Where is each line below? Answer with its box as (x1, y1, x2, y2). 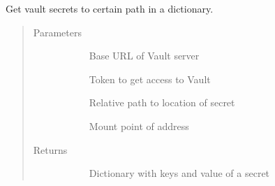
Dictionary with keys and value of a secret (89, 166, 270, 180)
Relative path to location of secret (89, 95, 235, 110)
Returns (33, 142, 68, 157)
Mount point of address (89, 118, 189, 133)
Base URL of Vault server (89, 48, 200, 63)
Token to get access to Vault (89, 71, 211, 86)
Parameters (33, 24, 82, 39)
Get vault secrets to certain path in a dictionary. (6, 1, 214, 15)
